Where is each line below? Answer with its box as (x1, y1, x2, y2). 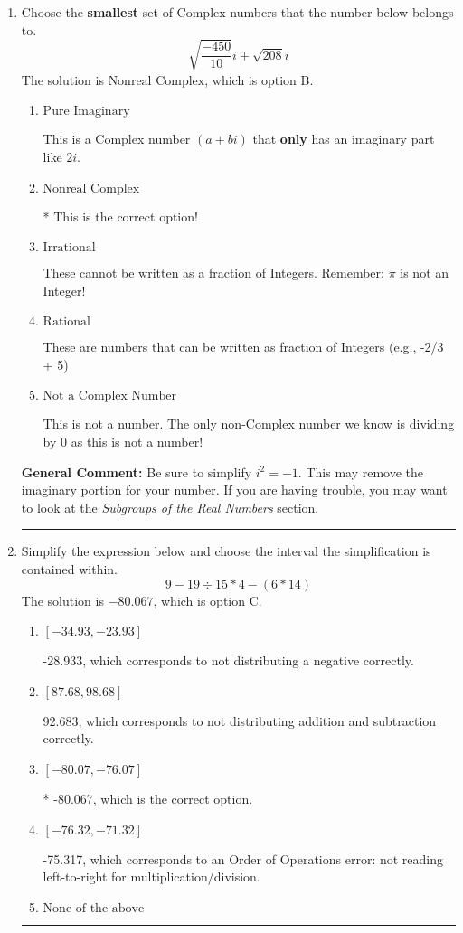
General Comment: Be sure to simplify (21, 462, 252, 481)
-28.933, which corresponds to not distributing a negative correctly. (43, 651, 414, 670)
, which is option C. (153, 590, 262, 609)
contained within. (21, 560, 118, 579)
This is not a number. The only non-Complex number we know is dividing (43, 414, 455, 433)
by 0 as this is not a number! (43, 432, 203, 451)
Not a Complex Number (43, 390, 176, 403)
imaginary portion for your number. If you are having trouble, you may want (21, 480, 448, 499)
